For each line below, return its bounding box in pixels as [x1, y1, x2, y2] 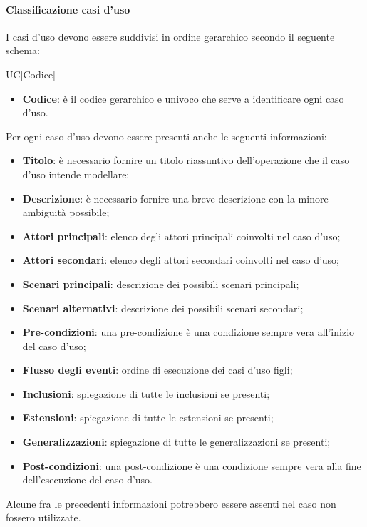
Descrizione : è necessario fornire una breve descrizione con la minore [22, 190, 329, 205]
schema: [6, 43, 40, 58]
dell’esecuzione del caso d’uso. [22, 472, 153, 487]
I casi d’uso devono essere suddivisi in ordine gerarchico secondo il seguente [6, 29, 335, 44]
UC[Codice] [6, 66, 56, 81]
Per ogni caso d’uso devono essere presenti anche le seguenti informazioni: [6, 128, 327, 143]
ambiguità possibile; [22, 205, 110, 220]
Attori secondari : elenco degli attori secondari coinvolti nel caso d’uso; [22, 252, 339, 267]
